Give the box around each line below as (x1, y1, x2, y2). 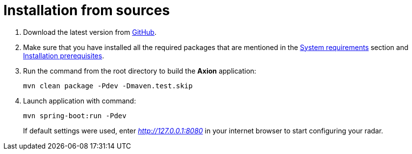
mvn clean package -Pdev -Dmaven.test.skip (23, 81, 193, 90)
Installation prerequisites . (23, 51, 104, 60)
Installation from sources (3, 2, 170, 19)
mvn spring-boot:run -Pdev (23, 111, 127, 120)
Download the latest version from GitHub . (23, 27, 156, 36)
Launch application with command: (23, 96, 136, 105)
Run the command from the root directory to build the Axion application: (23, 66, 257, 75)
